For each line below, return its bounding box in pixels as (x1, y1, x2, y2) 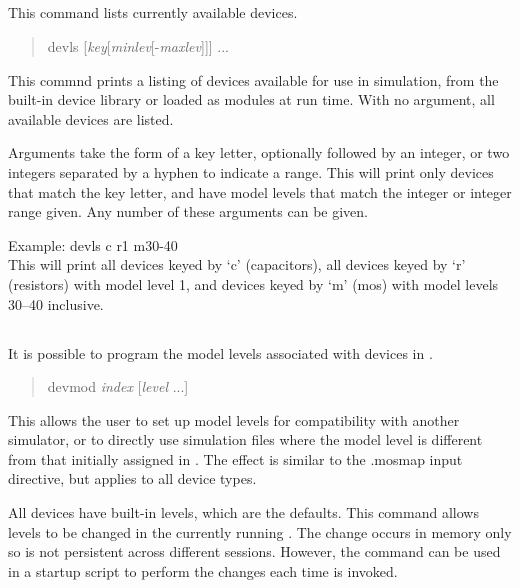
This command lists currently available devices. (8, 2, 298, 23)
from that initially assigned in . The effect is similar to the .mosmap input (8, 448, 463, 469)
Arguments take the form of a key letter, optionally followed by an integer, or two (8, 142, 510, 163)
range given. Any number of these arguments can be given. (8, 201, 368, 222)
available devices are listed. (8, 108, 174, 129)
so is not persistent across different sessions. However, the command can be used (8, 541, 501, 562)
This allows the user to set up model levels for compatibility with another (8, 409, 460, 430)
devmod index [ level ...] (47, 376, 189, 397)
